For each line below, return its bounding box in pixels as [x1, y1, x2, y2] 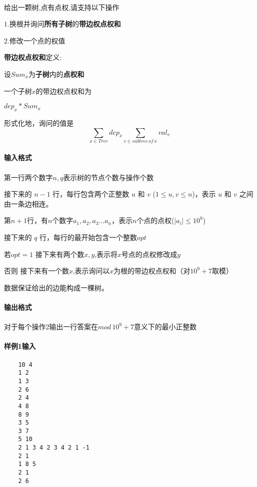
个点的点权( [136, 215, 174, 226]
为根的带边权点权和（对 [113, 265, 190, 276]
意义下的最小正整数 [134, 321, 197, 332]
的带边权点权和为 [36, 85, 92, 96]
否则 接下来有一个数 [4, 265, 69, 276]
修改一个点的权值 [9, 35, 65, 45]
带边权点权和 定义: [4, 52, 62, 62]
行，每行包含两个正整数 [52, 189, 129, 199]
